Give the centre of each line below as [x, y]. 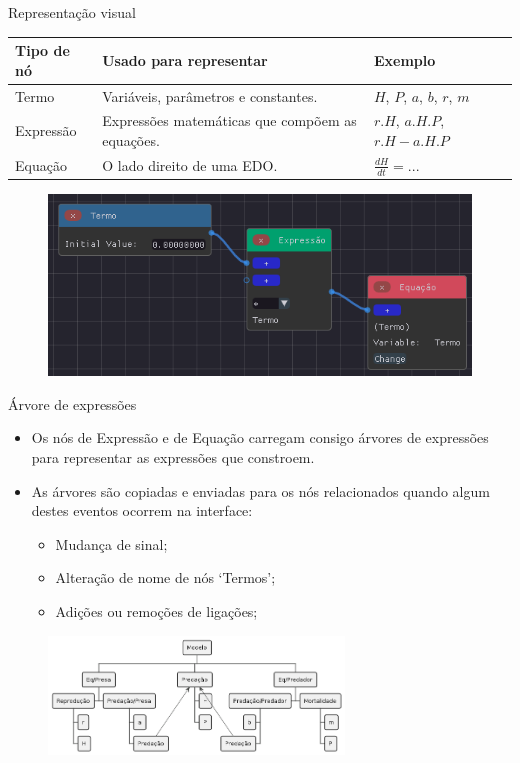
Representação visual [72, 12]
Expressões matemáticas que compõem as [229, 120]
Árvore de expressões [72, 403]
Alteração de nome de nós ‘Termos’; [165, 577]
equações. [131, 139]
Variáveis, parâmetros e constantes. [210, 95]
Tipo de [42, 50]
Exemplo [404, 59]
